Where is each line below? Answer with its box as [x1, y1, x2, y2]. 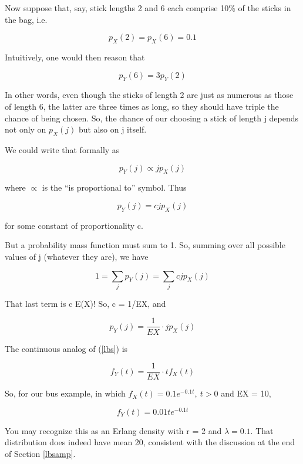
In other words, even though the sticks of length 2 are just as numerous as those [5, 89, 294, 101]
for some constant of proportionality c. [5, 219, 143, 231]
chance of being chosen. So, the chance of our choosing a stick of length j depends [5, 111, 299, 124]
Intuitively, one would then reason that [5, 50, 145, 63]
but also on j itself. [78, 123, 147, 136]
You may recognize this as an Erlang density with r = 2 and [5, 424, 222, 436]
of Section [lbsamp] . [5, 448, 76, 460]
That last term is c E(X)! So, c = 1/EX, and [5, 297, 166, 309]
